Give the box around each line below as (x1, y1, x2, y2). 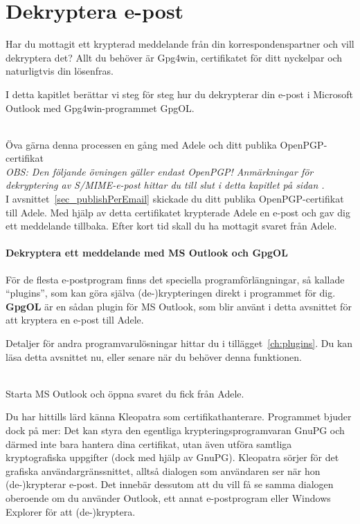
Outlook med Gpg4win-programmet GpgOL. (6, 100, 195, 115)
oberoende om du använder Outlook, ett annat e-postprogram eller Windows (6, 490, 331, 505)
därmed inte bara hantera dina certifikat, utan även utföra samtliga (6, 436, 292, 451)
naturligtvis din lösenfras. (6, 64, 114, 78)
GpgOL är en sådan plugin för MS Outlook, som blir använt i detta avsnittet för (6, 299, 352, 313)
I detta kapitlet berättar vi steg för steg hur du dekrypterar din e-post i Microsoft (6, 86, 353, 101)
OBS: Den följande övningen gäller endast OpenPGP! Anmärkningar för (6, 164, 314, 178)
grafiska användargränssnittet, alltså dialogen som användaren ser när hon (6, 463, 321, 478)
